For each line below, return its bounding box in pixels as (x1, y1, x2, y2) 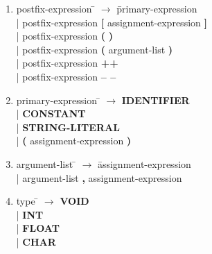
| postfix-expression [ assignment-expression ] (16, 15, 207, 29)
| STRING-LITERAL (16, 119, 120, 134)
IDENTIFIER (121, 92, 190, 107)
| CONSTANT (16, 106, 86, 121)
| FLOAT (16, 221, 60, 235)
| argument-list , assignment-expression (16, 170, 182, 185)
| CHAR (16, 234, 56, 248)
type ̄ (16, 194, 39, 208)
